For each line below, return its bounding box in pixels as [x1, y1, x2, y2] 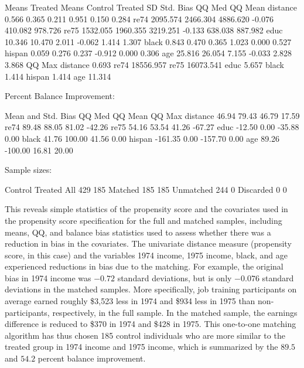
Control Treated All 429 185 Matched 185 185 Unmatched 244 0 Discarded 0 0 [5, 183, 287, 195]
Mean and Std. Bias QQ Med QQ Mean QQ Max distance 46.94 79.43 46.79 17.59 [5, 109, 300, 121]
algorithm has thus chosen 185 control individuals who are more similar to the [5, 329, 285, 341]
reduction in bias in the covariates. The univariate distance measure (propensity [5, 237, 292, 250]
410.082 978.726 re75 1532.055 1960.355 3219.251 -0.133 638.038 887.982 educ [5, 24, 283, 36]
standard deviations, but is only [117, 271, 232, 284]
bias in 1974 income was [5, 271, 91, 284]
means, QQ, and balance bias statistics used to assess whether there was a [5, 226, 271, 238]
